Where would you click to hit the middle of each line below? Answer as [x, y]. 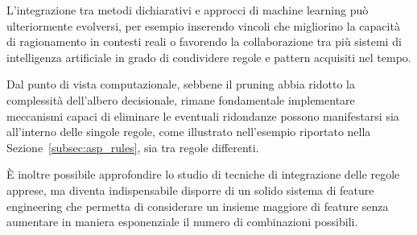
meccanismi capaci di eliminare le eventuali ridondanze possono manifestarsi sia [203, 115]
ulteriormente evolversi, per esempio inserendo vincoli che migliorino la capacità [203, 25]
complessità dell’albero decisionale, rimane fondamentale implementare [181, 99]
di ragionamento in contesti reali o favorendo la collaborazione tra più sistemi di [204, 41]
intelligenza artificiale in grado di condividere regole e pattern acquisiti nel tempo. [209, 57]
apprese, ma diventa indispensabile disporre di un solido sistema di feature [190, 190]
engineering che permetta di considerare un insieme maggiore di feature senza [198, 206]
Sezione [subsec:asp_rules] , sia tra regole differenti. [133, 147]
